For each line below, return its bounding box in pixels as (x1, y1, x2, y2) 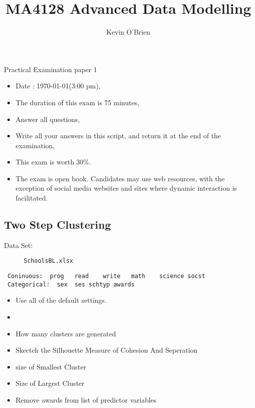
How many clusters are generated (15, 328, 116, 338)
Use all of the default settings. (15, 295, 107, 305)
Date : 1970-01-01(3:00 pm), (15, 81, 101, 91)
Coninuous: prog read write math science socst (7, 273, 206, 280)
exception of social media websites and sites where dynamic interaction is (15, 183, 237, 193)
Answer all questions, (15, 114, 80, 124)
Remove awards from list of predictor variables (15, 394, 157, 405)
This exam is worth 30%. (15, 157, 91, 167)
